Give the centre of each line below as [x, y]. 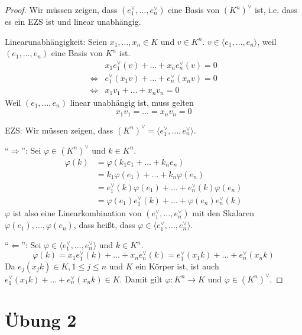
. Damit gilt [141, 279]
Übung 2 [41, 320]
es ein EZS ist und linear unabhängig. [73, 21]
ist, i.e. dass [276, 9]
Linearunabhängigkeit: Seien [56, 41]
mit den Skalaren [223, 213]
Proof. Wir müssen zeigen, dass [61, 9]
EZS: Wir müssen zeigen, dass [59, 130]
